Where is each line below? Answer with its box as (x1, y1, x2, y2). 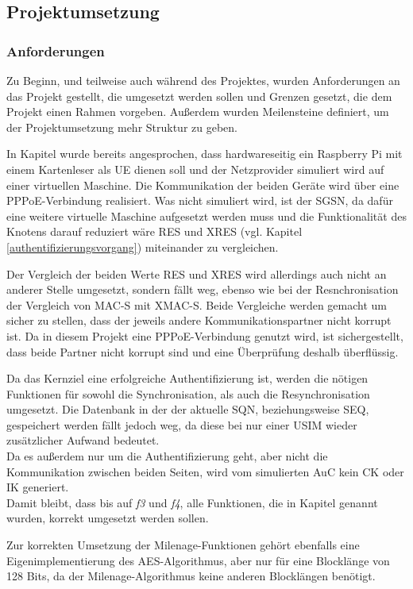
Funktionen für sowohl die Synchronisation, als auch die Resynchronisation (6, 385, 370, 402)
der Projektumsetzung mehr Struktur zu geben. (6, 118, 238, 135)
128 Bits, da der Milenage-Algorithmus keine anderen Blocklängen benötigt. (6, 568, 376, 584)
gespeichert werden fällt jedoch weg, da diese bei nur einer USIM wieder (6, 416, 357, 433)
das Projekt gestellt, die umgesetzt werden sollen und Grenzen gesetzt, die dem (6, 87, 392, 104)
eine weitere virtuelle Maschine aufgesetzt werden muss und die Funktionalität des (6, 207, 407, 224)
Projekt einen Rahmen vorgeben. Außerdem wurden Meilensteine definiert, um (6, 103, 389, 120)
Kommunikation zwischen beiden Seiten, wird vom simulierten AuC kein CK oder (6, 463, 404, 479)
